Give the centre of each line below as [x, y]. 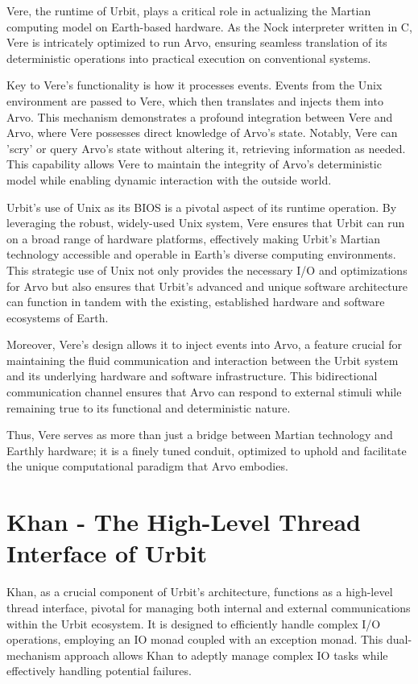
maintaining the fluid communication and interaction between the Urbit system [203, 360]
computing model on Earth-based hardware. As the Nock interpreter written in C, [209, 26]
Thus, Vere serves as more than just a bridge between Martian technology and [200, 435]
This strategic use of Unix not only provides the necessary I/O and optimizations [207, 269]
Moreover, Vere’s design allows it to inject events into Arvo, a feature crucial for [204, 344]
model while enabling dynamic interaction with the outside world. [169, 179]
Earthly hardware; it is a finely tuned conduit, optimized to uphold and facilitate [207, 450]
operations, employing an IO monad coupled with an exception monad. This [195, 639]
